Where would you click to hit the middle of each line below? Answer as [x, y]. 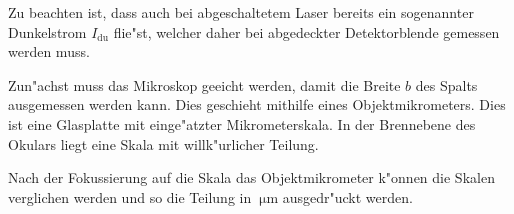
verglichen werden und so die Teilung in [130, 196]
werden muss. [49, 51]
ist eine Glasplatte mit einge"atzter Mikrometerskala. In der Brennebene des [242, 123]
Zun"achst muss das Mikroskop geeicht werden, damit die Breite [204, 84]
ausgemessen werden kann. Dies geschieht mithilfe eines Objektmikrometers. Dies [257, 104]
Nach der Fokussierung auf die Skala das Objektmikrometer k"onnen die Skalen [251, 177]
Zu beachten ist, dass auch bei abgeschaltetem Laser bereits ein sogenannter [241, 12]
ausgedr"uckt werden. [347, 196]
